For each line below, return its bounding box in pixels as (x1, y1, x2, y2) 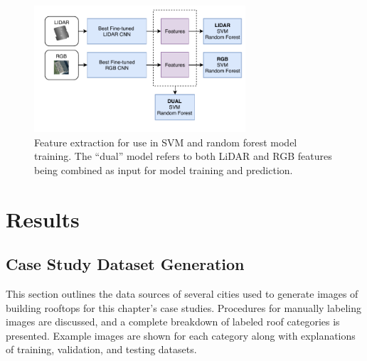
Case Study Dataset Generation (6, 253, 245, 275)
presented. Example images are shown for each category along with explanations (6, 328, 356, 343)
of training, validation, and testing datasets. (6, 342, 197, 357)
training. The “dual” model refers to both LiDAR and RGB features (34, 149, 332, 163)
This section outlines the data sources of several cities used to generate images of (6, 286, 358, 301)
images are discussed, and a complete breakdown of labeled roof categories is (6, 314, 340, 329)
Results (6, 204, 80, 233)
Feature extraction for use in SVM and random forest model (34, 134, 297, 149)
